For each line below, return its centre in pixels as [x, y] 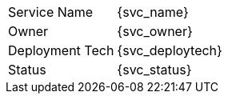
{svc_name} [153, 12]
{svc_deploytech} [170, 50]
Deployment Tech [61, 50]
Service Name [51, 12]
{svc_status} [154, 70]
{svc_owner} [155, 31]
